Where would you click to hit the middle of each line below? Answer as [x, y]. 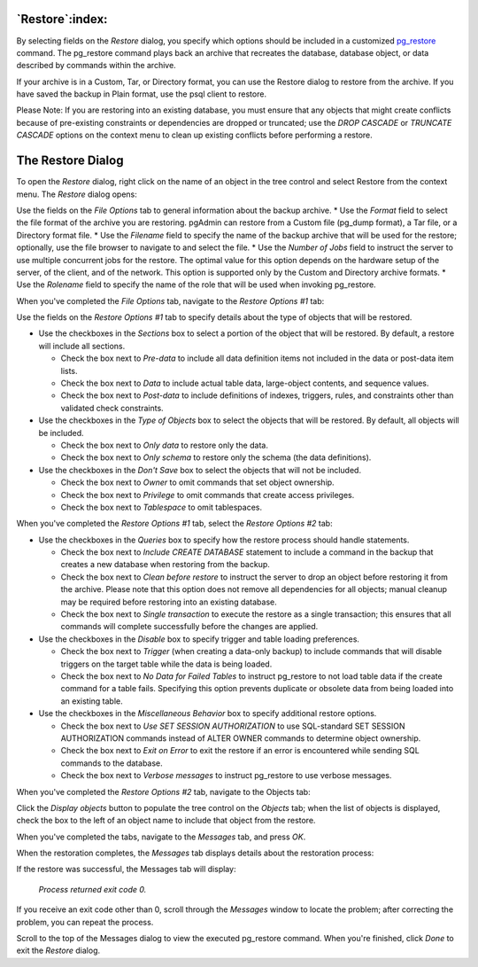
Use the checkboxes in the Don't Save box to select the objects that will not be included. [200, 470]
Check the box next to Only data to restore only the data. [165, 445]
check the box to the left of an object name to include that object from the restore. [166, 821]
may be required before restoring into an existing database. [169, 602]
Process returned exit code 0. [93, 889]
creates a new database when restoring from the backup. [165, 565]
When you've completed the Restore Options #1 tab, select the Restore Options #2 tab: [174, 524]
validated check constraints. [112, 408]
